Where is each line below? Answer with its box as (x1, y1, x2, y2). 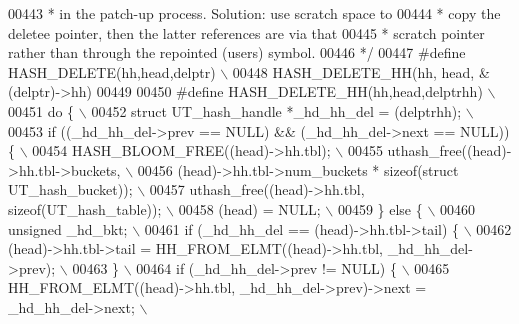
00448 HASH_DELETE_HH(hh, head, (232, 61, 475, 82)
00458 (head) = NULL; (178, 198, 321, 219)
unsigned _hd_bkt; (8, 218, 128, 239)
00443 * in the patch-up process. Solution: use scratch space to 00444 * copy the (8, 3, 501, 23)
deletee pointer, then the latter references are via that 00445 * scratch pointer (8, 22, 485, 43)
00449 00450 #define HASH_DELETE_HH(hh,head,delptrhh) (96, 81, 483, 102)
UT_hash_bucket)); (8, 179, 133, 200)
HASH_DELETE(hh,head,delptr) (8, 61, 216, 82)
